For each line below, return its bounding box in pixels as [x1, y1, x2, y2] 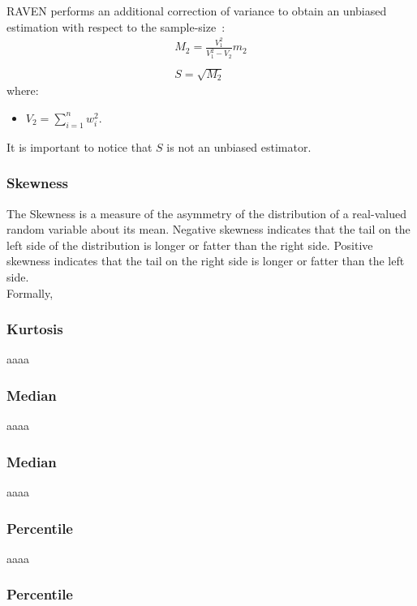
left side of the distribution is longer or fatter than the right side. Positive [6, 236, 373, 253]
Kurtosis [6, 319, 63, 339]
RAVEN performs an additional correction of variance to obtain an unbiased [6, 2, 387, 19]
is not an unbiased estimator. [166, 138, 312, 155]
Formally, [6, 284, 54, 301]
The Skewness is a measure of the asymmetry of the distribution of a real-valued [6, 204, 406, 221]
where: [6, 82, 39, 99]
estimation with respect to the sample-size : [6, 18, 226, 35]
